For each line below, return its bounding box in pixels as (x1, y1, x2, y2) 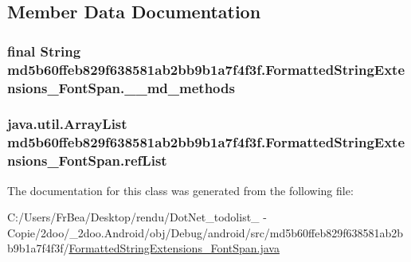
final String (7, 41, 81, 61)
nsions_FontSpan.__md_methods (7, 77, 235, 97)
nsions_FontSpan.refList (7, 151, 167, 170)
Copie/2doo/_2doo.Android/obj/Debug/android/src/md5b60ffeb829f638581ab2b (7, 224, 404, 240)
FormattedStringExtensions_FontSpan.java (68, 240, 280, 256)
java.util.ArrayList (7, 114, 127, 134)
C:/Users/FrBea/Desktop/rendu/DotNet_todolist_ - (7, 209, 267, 225)
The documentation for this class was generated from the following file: (7, 182, 354, 198)
